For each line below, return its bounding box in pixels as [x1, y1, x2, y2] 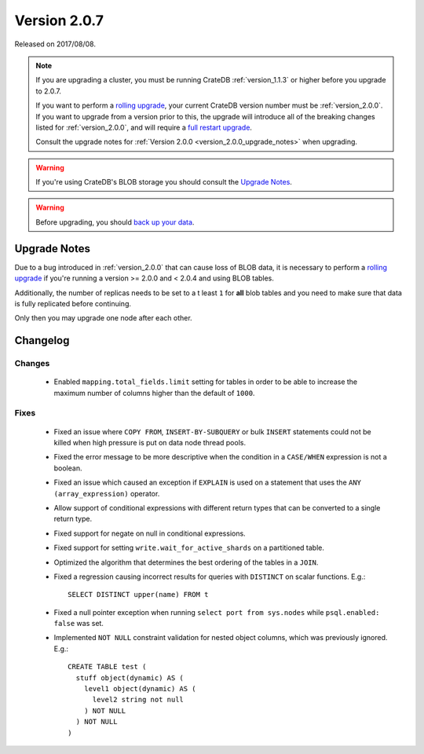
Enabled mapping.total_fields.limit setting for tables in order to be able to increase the [53, 377, 358, 386]
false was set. [53, 619, 104, 628]
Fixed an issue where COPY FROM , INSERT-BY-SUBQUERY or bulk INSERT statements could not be [53, 426, 372, 436]
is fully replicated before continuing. [14, 298, 132, 308]
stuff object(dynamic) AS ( [75, 673, 185, 683]
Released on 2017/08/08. [14, 39, 96, 49]
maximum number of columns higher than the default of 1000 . [53, 388, 255, 397]
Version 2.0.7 [14, 12, 104, 29]
